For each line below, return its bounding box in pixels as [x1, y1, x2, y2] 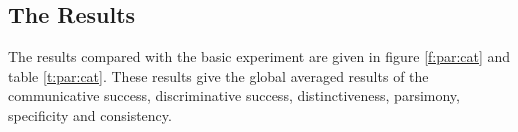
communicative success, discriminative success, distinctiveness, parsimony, [8, 85, 460, 106]
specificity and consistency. [8, 104, 172, 125]
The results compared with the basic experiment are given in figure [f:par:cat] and [8, 46, 511, 67]
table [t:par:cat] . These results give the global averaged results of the [8, 65, 429, 86]
